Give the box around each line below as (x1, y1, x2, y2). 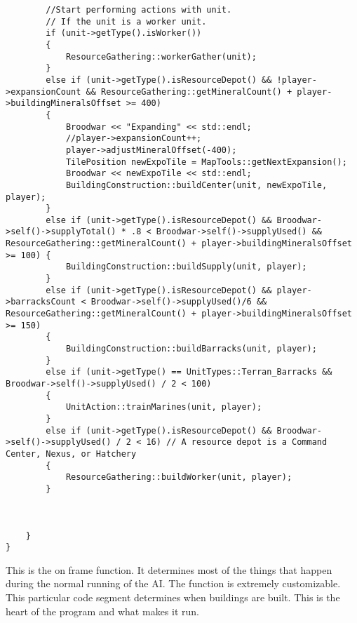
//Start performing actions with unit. (46, 5, 232, 15)
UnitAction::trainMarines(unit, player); (65, 402, 262, 413)
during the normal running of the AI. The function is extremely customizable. (6, 576, 341, 591)
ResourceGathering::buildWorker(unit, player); (65, 472, 292, 483)
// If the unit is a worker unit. (46, 16, 207, 27)
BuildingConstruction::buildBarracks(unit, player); (65, 344, 317, 354)
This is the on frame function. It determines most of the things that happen (6, 562, 332, 577)
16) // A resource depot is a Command (146, 437, 328, 448)
